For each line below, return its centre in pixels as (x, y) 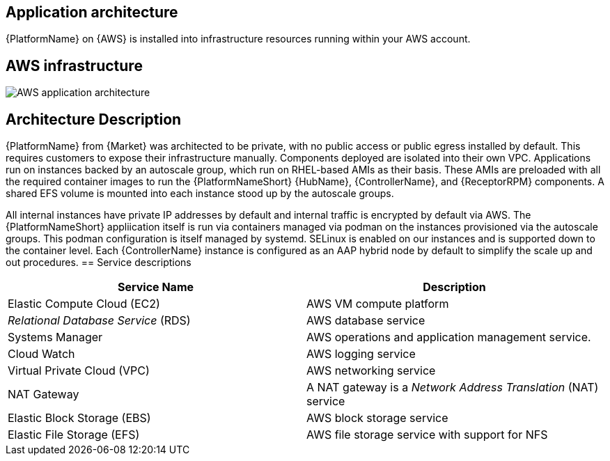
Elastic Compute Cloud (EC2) (84, 304)
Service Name (156, 287)
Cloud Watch (41, 354)
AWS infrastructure (74, 65)
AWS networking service (371, 371)
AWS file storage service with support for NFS (427, 435)
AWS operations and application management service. (449, 337)
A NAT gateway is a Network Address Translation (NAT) (453, 388)
